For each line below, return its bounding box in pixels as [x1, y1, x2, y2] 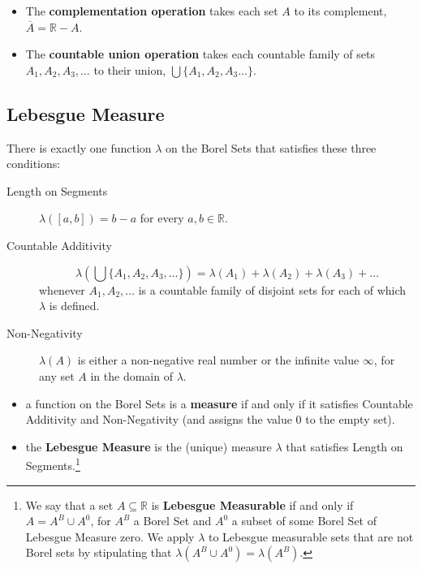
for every [140, 209, 184, 226]
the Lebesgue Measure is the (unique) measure [25, 438, 272, 455]
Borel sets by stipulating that [25, 544, 172, 561]
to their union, [93, 61, 166, 78]
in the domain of [90, 367, 173, 384]
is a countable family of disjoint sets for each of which [138, 281, 407, 298]
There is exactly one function [6, 139, 152, 156]
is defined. [49, 297, 100, 314]
